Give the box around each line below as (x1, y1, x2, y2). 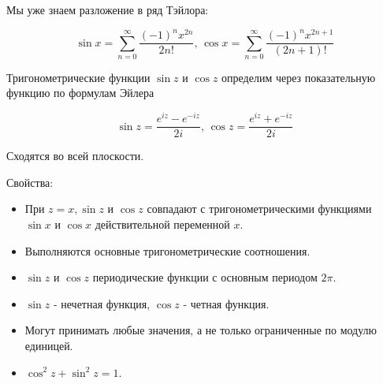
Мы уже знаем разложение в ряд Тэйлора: (6, 2, 209, 17)
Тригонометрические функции (6, 69, 151, 85)
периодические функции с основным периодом (92, 269, 318, 285)
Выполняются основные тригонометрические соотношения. (24, 242, 310, 259)
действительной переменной (95, 216, 230, 232)
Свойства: (6, 173, 54, 190)
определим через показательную (221, 69, 376, 85)
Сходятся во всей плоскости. (6, 147, 144, 164)
